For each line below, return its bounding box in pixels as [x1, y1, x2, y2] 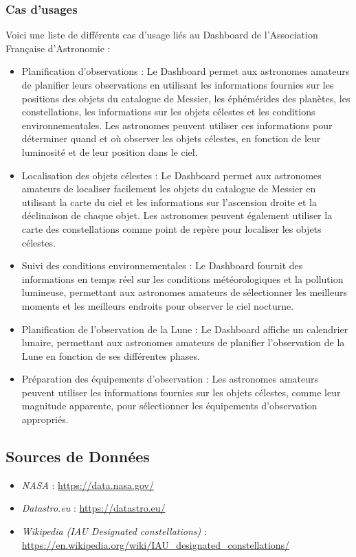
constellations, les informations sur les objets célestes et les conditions [21, 104, 315, 119]
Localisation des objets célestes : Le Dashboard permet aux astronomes [21, 168, 322, 182]
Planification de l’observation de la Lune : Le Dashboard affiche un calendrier [21, 321, 348, 336]
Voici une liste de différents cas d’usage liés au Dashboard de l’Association [5, 27, 318, 42]
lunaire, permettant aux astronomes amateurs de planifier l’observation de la [21, 335, 345, 350]
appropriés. [21, 412, 69, 427]
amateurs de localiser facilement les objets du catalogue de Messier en [21, 181, 316, 196]
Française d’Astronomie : [5, 41, 111, 55]
